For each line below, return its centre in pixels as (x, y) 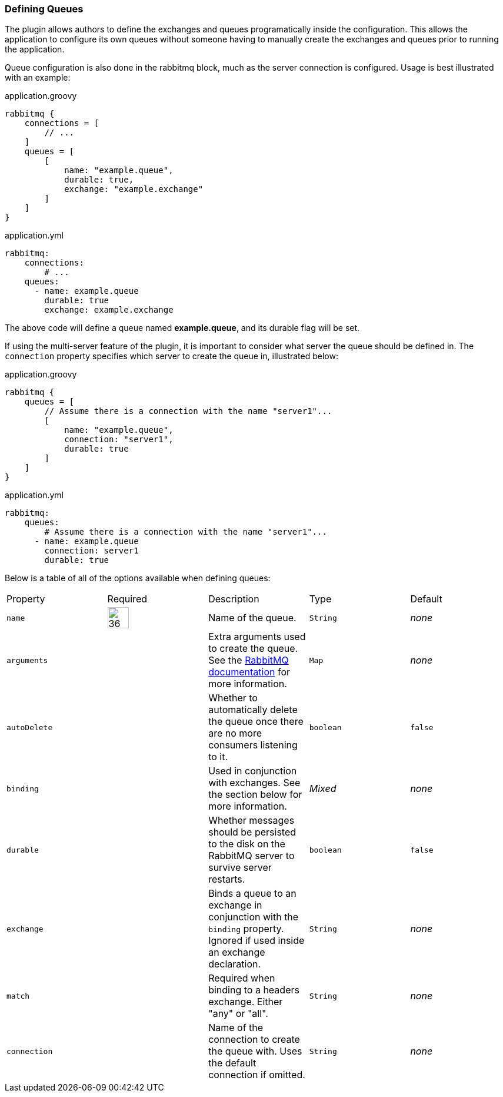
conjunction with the (254, 917)
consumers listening (253, 745)
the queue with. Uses (255, 1051)
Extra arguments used (257, 637)
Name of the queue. (252, 618)
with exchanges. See (254, 783)
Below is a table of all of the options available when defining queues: (138, 578)
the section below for (255, 795)
